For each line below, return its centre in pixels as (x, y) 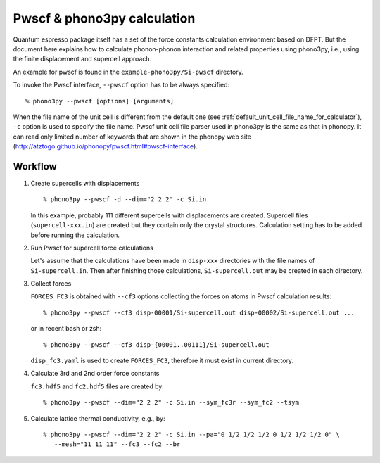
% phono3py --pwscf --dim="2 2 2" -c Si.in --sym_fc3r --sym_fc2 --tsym (171, 402)
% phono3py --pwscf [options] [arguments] (100, 101)
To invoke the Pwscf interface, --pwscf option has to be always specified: (121, 85)
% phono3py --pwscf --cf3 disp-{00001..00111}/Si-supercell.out (157, 344)
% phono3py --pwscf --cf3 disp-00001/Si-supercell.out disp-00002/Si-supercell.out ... (199, 312)
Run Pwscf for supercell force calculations (92, 248)
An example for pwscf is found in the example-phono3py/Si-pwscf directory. (128, 72)
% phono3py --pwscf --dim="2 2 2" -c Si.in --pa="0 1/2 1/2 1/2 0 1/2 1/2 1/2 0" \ (192, 435)
